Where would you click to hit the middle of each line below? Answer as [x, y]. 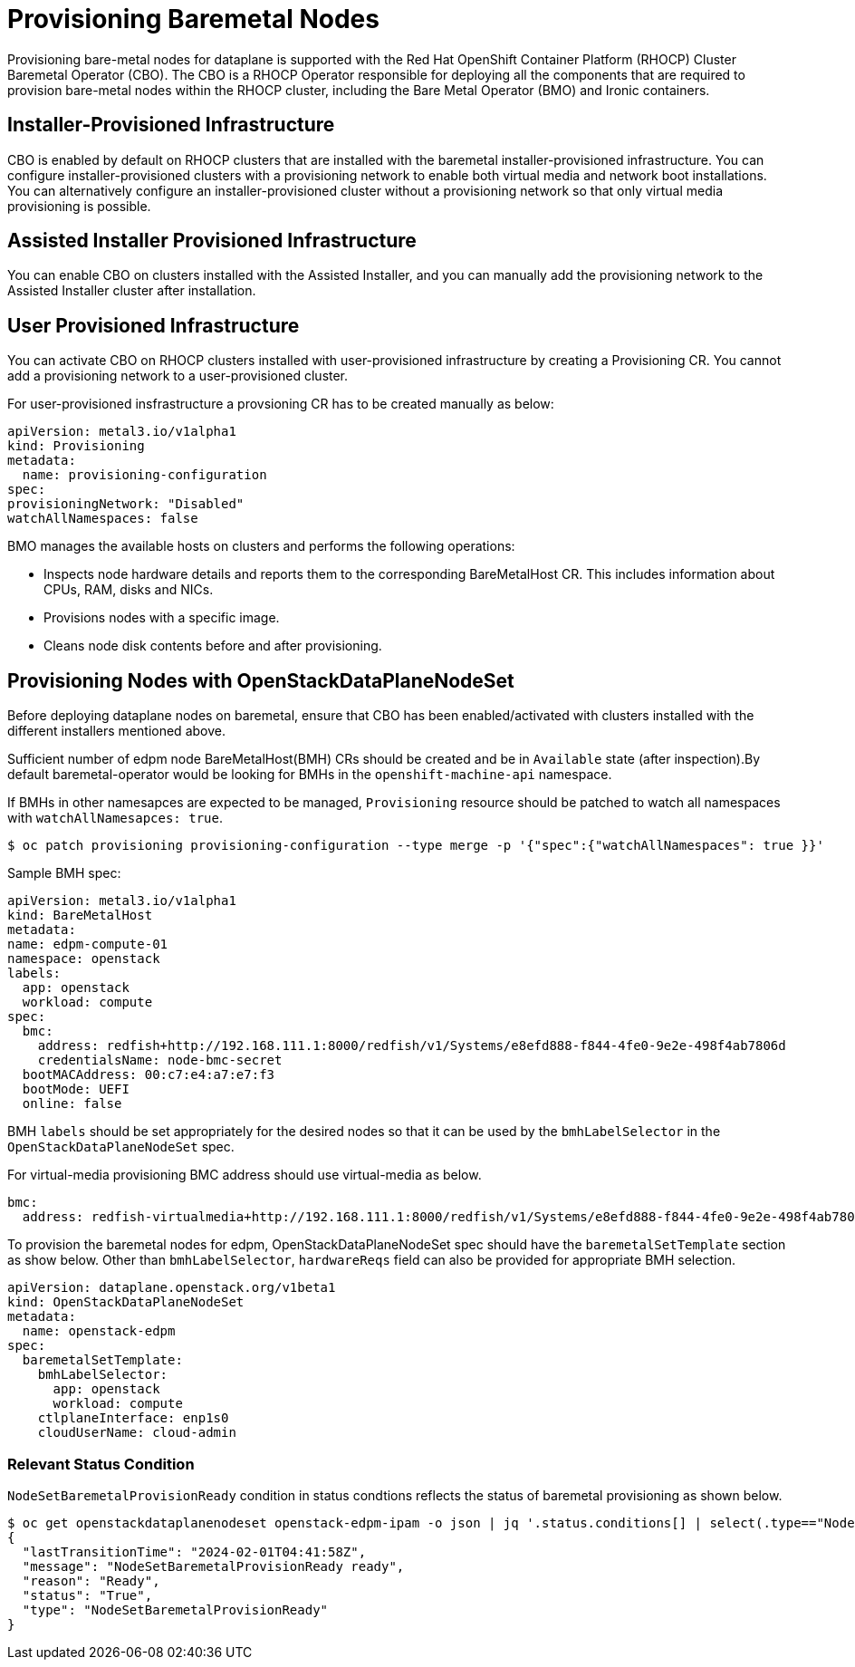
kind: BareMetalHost [80, 915]
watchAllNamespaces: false [103, 519]
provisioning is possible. [79, 206]
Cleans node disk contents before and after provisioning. [213, 646]
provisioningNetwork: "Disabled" [126, 504]
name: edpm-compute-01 [88, 944]
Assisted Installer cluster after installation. [132, 291]
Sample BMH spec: [64, 873]
